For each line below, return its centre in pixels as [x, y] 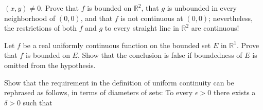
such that [38, 102]
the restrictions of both [41, 28]
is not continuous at [152, 18]
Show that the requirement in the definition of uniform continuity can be [119, 82]
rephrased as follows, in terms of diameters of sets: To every [99, 92]
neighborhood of [30, 18]
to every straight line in [142, 28]
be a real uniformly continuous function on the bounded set [117, 45]
